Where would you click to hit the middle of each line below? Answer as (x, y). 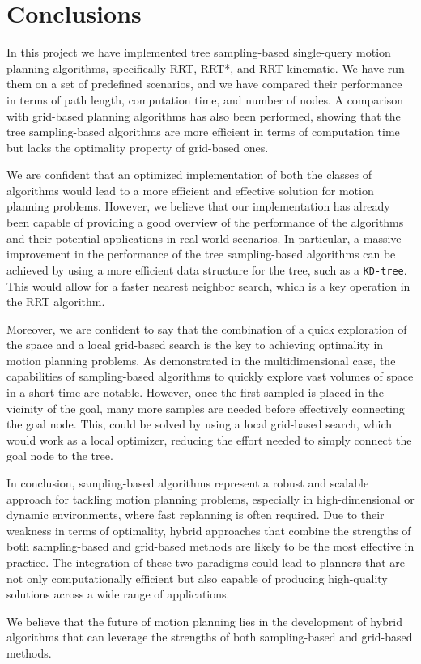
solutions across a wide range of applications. (118, 594)
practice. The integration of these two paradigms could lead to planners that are (206, 562)
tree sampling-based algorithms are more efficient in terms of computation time (203, 132)
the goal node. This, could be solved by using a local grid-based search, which (200, 424)
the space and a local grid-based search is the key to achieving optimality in (195, 345)
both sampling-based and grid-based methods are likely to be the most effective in (210, 546)
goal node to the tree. (60, 455)
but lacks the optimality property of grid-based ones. (138, 147)
